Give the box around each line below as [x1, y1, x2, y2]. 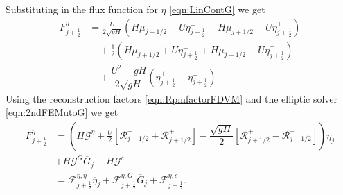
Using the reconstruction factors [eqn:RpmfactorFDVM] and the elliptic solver [6, 91, 338, 105]
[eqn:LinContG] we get [169, 2, 265, 16]
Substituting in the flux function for [6, 2, 158, 16]
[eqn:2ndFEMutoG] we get [6, 105, 118, 119]
